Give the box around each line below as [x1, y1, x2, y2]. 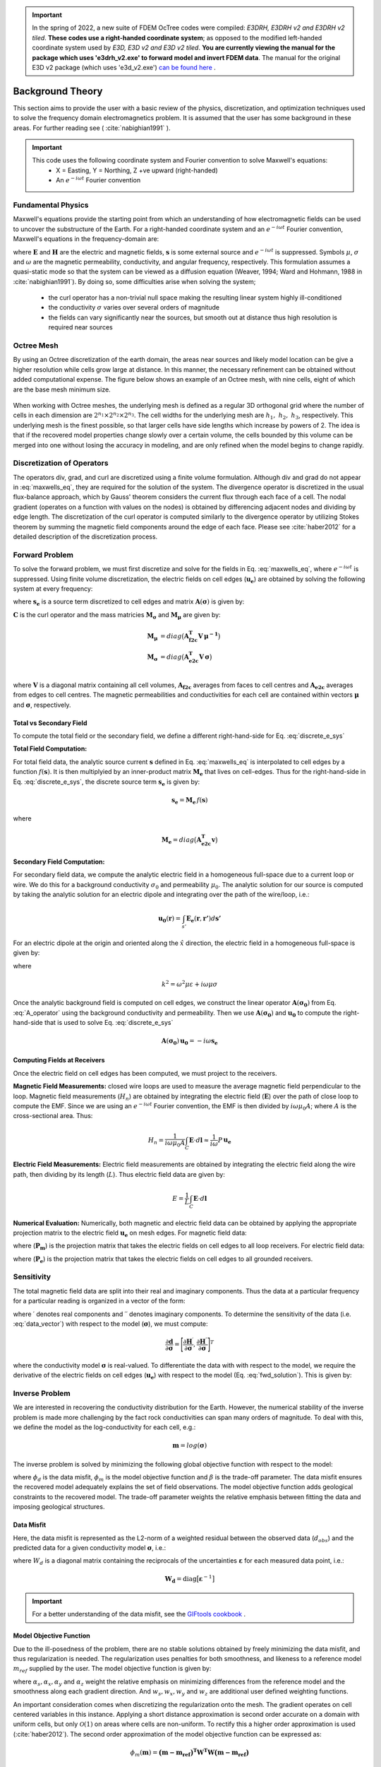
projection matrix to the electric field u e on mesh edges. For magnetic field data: [13, 1228, 247, 1238]
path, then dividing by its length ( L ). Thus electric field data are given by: [13, 1170, 225, 1178]
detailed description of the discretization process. [13, 532, 158, 541]
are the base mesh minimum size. [13, 385, 111, 394]
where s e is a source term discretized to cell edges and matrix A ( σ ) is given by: [13, 597, 245, 608]
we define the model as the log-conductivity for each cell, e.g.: [13, 1423, 196, 1431]
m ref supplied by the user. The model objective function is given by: [13, 1665, 212, 1674]
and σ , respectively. [13, 700, 71, 709]
